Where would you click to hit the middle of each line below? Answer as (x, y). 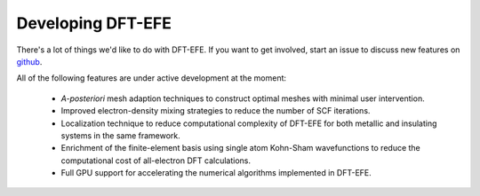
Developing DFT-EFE (94, 23)
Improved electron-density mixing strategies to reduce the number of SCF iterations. (216, 111)
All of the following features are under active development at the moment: (152, 78)
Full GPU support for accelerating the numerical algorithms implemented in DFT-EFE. (216, 173)
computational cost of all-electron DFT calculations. (156, 161)
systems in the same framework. (121, 135)
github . (29, 61)
